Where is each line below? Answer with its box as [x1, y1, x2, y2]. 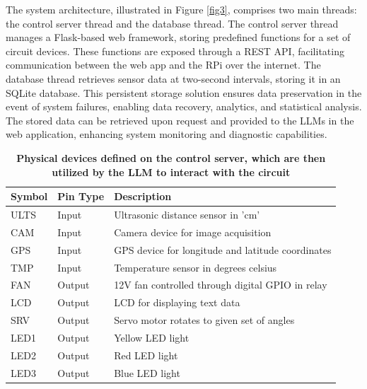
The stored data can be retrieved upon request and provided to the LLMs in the [6, 112, 354, 127]
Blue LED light [114, 365, 180, 380]
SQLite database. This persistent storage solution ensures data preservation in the [6, 85, 362, 100]
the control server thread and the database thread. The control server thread [6, 16, 339, 30]
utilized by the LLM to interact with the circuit [52, 164, 291, 179]
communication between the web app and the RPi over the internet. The [6, 57, 321, 72]
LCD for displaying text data [114, 295, 240, 310]
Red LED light [114, 347, 178, 362]
